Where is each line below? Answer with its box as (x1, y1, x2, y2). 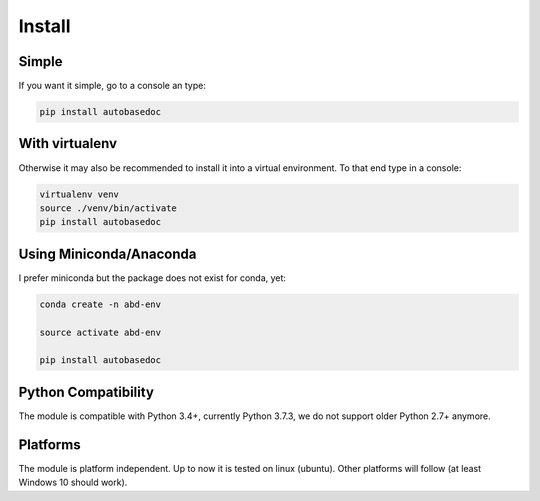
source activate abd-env (39, 326, 162, 338)
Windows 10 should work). (18, 476, 128, 489)
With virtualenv (18, 135, 117, 152)
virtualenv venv (39, 188, 120, 200)
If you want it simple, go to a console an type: (18, 80, 207, 92)
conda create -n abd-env (39, 298, 162, 310)
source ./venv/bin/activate (39, 202, 177, 214)
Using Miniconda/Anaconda (18, 245, 197, 262)
